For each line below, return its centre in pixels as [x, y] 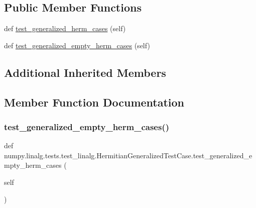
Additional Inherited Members [85, 72]
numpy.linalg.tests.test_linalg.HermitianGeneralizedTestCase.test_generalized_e [128, 155]
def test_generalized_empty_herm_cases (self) [77, 45]
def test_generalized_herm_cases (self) [65, 28]
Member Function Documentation [94, 102]
